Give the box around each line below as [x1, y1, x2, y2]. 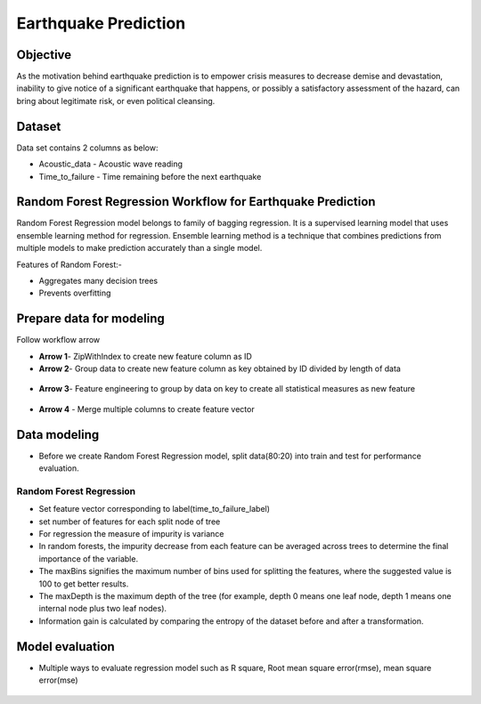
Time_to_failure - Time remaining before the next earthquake [38, 171, 262, 182]
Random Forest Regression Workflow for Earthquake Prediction [16, 194, 376, 209]
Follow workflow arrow [16, 335, 101, 345]
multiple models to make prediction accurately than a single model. [16, 243, 263, 254]
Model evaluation [16, 639, 115, 654]
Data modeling [16, 427, 100, 442]
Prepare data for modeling [16, 312, 165, 327]
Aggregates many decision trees [38, 276, 159, 286]
